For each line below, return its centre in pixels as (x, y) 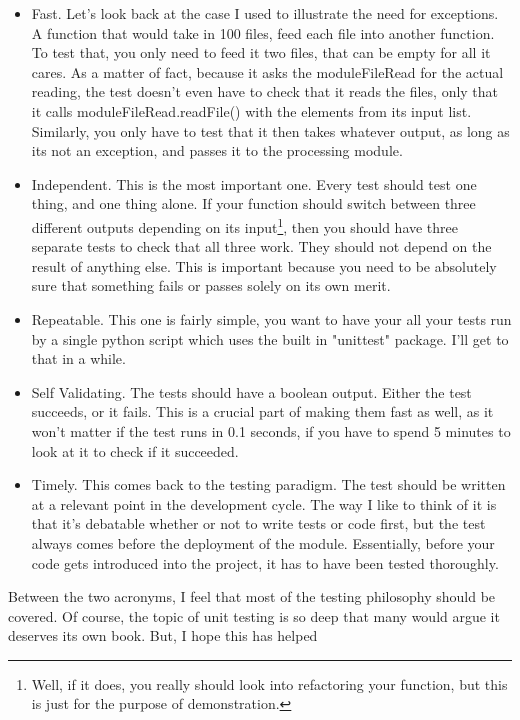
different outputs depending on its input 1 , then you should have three (245, 225)
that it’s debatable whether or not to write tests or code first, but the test (258, 523)
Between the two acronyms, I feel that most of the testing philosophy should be (252, 596)
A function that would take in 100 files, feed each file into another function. (263, 32)
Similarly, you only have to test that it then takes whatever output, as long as (270, 130)
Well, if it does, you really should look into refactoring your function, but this (269, 683)
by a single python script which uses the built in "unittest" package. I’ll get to (270, 338)
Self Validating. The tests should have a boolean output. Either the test (251, 391)
